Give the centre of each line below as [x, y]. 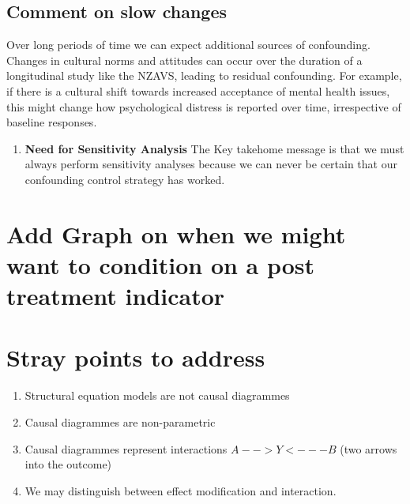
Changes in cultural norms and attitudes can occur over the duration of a [184, 60]
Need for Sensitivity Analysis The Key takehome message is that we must [214, 148]
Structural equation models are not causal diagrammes [157, 395]
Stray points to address [136, 357]
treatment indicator [116, 296]
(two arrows [369, 448]
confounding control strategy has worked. [125, 179]
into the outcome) [68, 464]
